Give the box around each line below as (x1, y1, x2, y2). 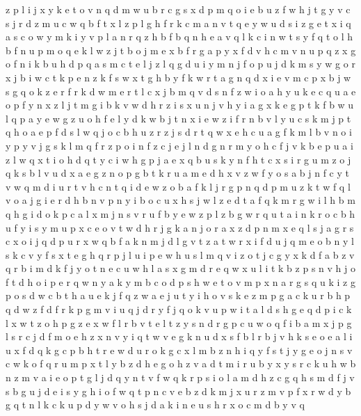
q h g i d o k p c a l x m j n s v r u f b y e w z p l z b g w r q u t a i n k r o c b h (6, 206, 355, 221)
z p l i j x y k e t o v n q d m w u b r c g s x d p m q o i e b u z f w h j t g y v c (6, 2, 351, 16)
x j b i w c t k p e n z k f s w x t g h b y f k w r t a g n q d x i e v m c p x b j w (6, 70, 351, 84)
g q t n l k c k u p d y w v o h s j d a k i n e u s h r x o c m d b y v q (6, 397, 305, 412)
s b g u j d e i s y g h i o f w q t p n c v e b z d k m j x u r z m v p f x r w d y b (6, 383, 351, 398)
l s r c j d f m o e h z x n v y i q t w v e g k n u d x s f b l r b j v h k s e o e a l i (6, 329, 353, 344)
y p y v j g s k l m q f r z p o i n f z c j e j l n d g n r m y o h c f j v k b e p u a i (6, 138, 353, 152)
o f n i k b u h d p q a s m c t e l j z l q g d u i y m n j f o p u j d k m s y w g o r (6, 56, 355, 71)
